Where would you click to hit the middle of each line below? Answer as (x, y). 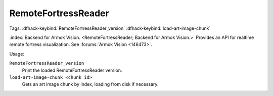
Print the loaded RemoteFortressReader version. (72, 70)
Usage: (17, 54)
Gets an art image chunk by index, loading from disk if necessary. (90, 84)
